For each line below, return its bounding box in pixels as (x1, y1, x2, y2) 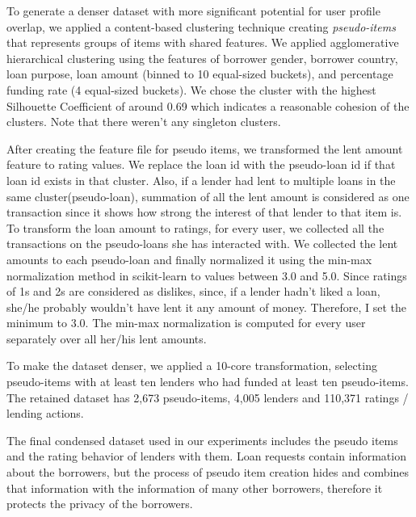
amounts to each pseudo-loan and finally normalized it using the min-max (6, 250, 372, 267)
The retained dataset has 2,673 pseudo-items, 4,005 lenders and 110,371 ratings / (6, 389, 409, 406)
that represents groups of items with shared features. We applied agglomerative (6, 34, 399, 51)
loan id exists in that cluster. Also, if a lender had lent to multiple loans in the (6, 171, 396, 188)
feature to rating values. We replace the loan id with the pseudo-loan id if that (6, 156, 396, 173)
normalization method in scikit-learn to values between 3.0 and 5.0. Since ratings (6, 267, 407, 284)
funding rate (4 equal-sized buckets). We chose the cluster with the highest (6, 81, 376, 98)
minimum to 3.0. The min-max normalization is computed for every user (6, 314, 366, 331)
